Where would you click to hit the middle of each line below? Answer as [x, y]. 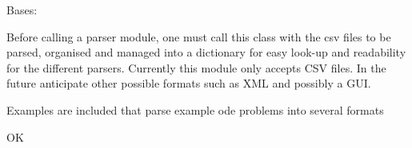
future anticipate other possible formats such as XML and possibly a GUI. [189, 83]
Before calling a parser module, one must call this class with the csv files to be [199, 36]
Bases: [22, 10]
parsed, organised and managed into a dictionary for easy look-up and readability [206, 52]
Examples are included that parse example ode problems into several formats [195, 109]
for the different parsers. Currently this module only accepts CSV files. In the [196, 67]
